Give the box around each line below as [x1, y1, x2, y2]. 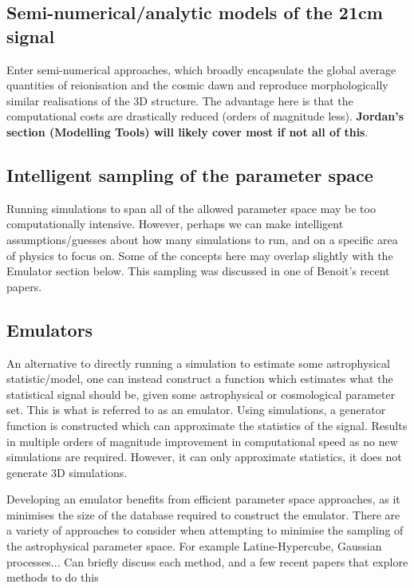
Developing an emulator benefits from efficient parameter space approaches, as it [6, 491, 400, 507]
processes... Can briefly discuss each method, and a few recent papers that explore [6, 553, 408, 570]
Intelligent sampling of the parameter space [6, 162, 373, 187]
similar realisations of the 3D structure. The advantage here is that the [6, 92, 353, 109]
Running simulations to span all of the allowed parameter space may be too [6, 199, 376, 216]
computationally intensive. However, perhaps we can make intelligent [6, 215, 344, 232]
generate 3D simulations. [6, 464, 128, 480]
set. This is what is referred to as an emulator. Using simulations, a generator [6, 401, 386, 418]
